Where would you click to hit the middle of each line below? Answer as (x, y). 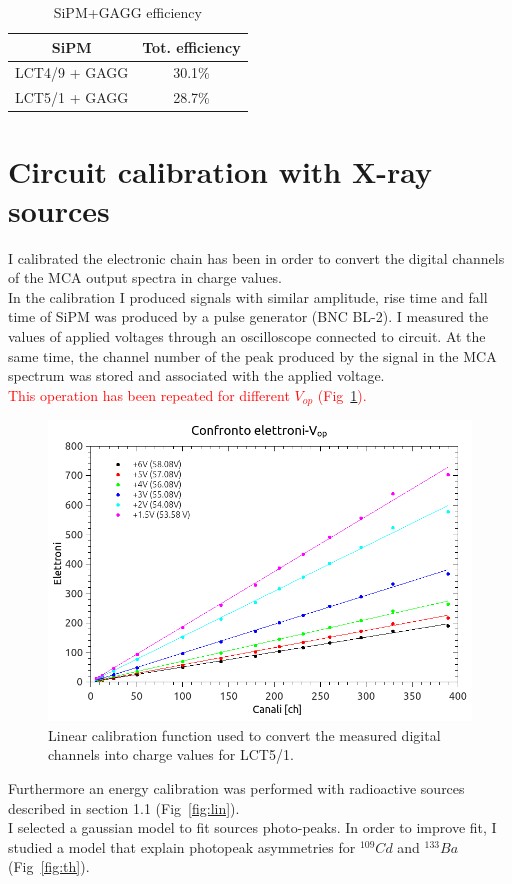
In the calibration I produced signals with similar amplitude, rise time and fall (248, 296)
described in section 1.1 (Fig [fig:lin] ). (124, 807)
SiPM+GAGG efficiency (127, 12)
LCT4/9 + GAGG (72, 72)
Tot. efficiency (191, 46)
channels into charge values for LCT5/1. (171, 754)
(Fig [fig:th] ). (49, 866)
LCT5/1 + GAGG (72, 97)
